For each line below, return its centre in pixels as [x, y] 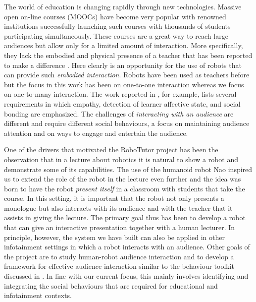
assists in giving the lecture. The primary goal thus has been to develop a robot [125, 217]
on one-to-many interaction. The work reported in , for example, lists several [120, 94]
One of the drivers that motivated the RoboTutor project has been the [111, 150]
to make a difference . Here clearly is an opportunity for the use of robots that [123, 65]
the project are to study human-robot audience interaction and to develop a [119, 256]
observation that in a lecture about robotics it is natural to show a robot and [121, 159]
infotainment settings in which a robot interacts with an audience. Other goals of [127, 247]
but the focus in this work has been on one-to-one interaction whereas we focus [124, 84]
